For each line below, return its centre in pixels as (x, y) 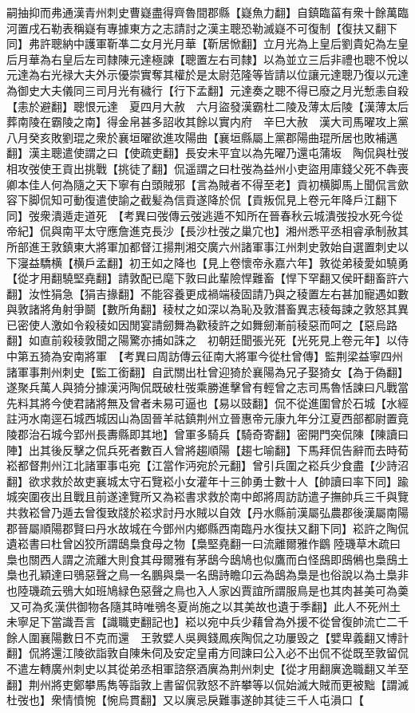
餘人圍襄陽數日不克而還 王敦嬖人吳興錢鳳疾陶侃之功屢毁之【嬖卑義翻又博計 (207, 637)
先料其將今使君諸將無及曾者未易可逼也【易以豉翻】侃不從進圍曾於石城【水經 (207, 402)
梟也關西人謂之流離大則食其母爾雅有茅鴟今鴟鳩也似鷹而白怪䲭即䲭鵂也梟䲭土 (207, 559)
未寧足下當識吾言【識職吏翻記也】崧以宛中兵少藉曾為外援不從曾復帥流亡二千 (207, 622)
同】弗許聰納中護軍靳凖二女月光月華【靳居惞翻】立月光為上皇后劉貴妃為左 (202, 43)
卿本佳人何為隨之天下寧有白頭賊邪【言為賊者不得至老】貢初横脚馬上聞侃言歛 (207, 184)
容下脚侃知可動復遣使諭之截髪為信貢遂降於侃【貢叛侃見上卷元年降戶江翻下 (202, 200)
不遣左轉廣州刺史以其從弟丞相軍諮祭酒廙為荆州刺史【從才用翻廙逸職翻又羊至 (207, 668)
